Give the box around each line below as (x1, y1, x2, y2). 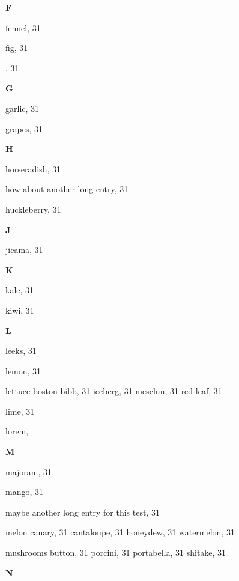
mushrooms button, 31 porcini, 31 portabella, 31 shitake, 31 (5, 546, 226, 559)
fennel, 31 (5, 21, 41, 34)
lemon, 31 (5, 364, 41, 377)
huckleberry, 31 (5, 202, 61, 215)
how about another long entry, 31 (5, 183, 129, 195)
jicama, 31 (5, 243, 43, 256)
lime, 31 (5, 404, 35, 417)
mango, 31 (5, 485, 43, 498)
